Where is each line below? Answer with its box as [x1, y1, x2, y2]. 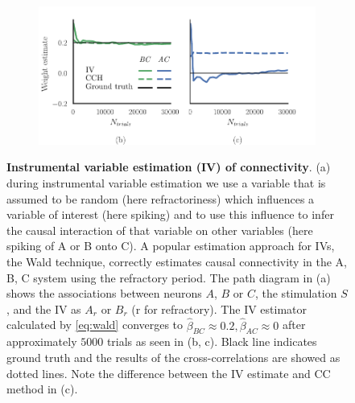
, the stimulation [254, 285, 337, 302]
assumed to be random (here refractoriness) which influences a [6, 190, 315, 207]
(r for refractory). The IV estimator [131, 300, 308, 317]
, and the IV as [6, 300, 81, 317]
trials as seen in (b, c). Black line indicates [106, 333, 317, 350]
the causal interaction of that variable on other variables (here [6, 221, 313, 238]
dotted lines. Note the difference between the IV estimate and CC [6, 364, 331, 381]
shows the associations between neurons [6, 285, 202, 302]
